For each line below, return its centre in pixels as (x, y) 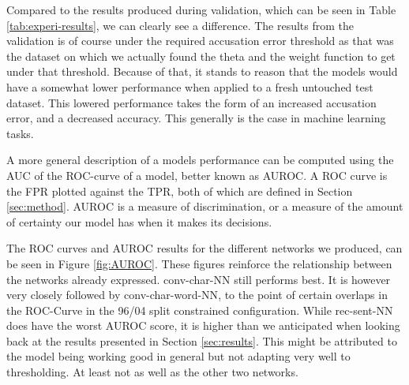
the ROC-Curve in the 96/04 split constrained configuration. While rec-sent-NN (200, 310)
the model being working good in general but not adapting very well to (178, 356)
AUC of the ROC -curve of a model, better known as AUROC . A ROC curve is (197, 175)
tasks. (20, 133)
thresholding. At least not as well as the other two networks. (152, 372)
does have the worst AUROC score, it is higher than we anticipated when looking (203, 325)
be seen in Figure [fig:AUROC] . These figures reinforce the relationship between (199, 263)
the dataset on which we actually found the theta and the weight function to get (201, 56)
